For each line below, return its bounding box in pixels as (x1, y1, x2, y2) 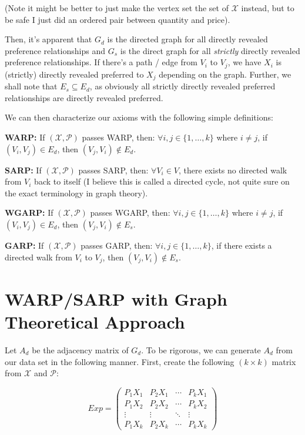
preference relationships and (5, 44, 106, 56)
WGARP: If (5, 206, 53, 219)
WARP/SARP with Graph (5, 286, 227, 310)
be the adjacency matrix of (32, 343, 129, 356)
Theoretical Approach (5, 310, 185, 333)
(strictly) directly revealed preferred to (5, 68, 144, 80)
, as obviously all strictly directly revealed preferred (89, 80, 276, 92)
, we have (227, 56, 262, 68)
